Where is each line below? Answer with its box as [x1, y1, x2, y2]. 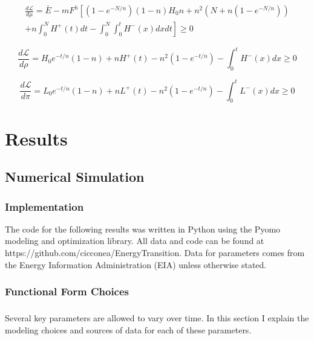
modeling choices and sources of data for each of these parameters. [5, 324, 252, 336]
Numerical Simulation [5, 167, 145, 186]
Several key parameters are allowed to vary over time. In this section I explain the [5, 312, 309, 324]
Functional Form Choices [5, 284, 129, 299]
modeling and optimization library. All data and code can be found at [5, 234, 264, 247]
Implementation [5, 199, 84, 214]
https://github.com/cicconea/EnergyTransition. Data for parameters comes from [5, 246, 305, 259]
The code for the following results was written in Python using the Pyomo [5, 222, 281, 235]
